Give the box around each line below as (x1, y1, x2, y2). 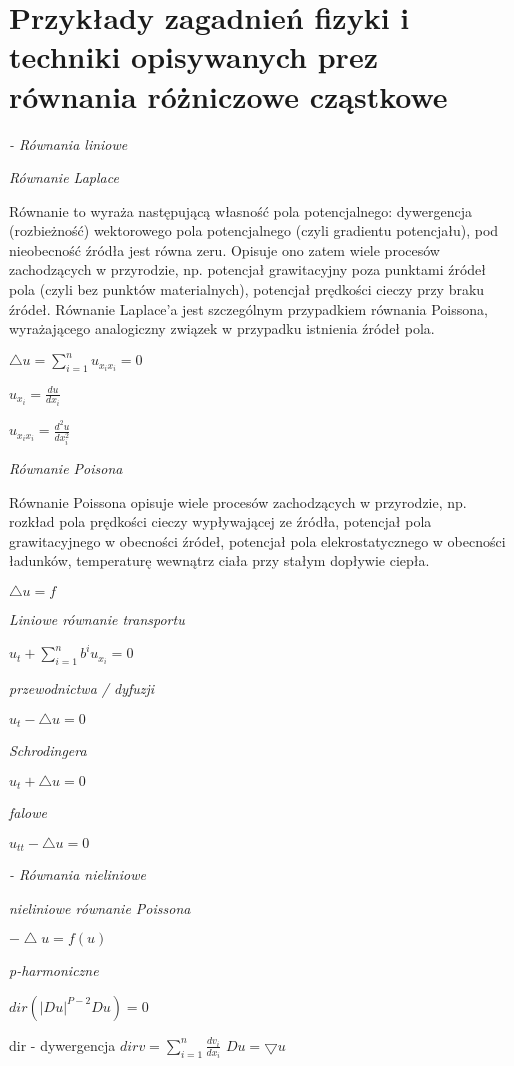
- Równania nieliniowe (9, 864, 146, 885)
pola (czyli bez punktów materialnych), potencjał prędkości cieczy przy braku (9, 279, 485, 300)
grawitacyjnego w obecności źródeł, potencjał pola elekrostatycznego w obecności (9, 530, 506, 551)
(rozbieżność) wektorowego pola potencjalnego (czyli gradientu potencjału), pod (9, 220, 499, 241)
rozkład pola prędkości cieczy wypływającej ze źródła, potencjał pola (9, 511, 432, 532)
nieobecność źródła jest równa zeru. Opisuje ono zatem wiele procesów (9, 239, 440, 260)
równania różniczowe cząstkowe (9, 75, 448, 116)
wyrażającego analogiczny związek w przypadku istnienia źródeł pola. (9, 318, 435, 339)
